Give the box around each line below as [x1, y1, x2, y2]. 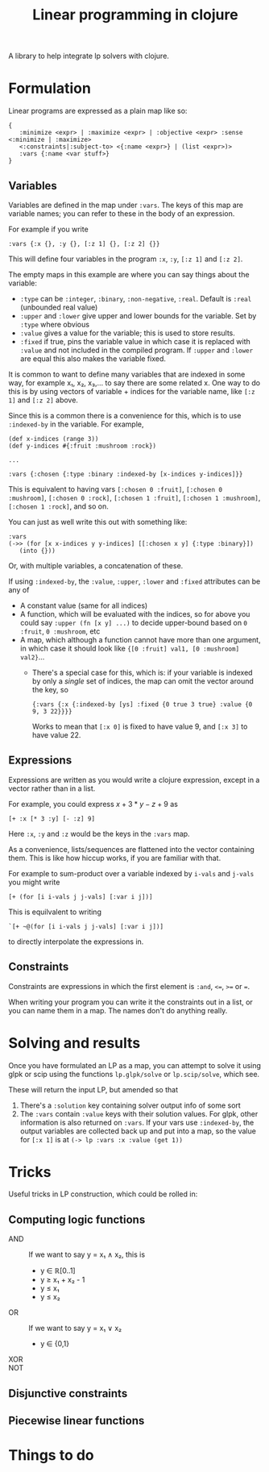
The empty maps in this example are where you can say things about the [8, 269, 250, 279]
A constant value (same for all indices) [19, 601, 148, 610]
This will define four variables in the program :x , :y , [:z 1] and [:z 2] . [8, 254, 243, 264]
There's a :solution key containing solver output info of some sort [19, 1100, 242, 1110]
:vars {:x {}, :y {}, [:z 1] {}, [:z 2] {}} [8, 239, 160, 247]
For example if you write [8, 224, 89, 234]
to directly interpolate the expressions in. [8, 937, 144, 946]
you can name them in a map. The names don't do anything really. [8, 1005, 228, 1015]
